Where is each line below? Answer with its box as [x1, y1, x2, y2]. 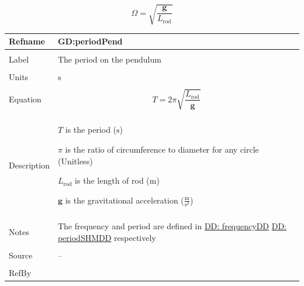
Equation [9, 93, 42, 105]
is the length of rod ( [75, 174, 150, 187]
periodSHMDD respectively [57, 231, 156, 243]
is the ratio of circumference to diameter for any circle [65, 143, 259, 155]
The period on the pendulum [57, 53, 161, 66]
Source [9, 249, 33, 261]
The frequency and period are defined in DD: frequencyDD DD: [57, 220, 287, 232]
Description [9, 158, 50, 171]
